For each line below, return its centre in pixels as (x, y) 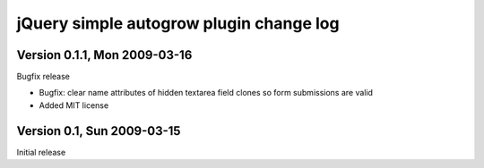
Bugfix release (43, 77)
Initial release (41, 152)
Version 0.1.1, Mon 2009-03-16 (104, 55)
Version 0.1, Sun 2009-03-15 (99, 131)
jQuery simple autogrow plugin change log (178, 23)
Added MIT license (74, 105)
